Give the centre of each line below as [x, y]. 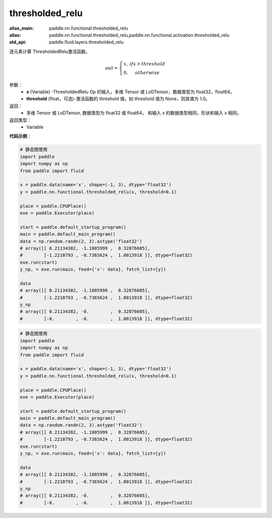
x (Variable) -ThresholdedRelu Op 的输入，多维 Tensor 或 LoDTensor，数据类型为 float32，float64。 [130, 92]
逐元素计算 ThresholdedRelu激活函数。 [50, 51]
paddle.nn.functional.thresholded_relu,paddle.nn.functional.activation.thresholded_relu [139, 35]
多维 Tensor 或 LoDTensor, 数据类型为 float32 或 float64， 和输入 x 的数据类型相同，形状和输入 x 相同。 [134, 113]
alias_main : [21, 28]
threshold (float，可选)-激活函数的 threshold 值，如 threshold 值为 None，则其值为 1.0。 [118, 99]
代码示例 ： [20, 136]
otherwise [147, 72]
